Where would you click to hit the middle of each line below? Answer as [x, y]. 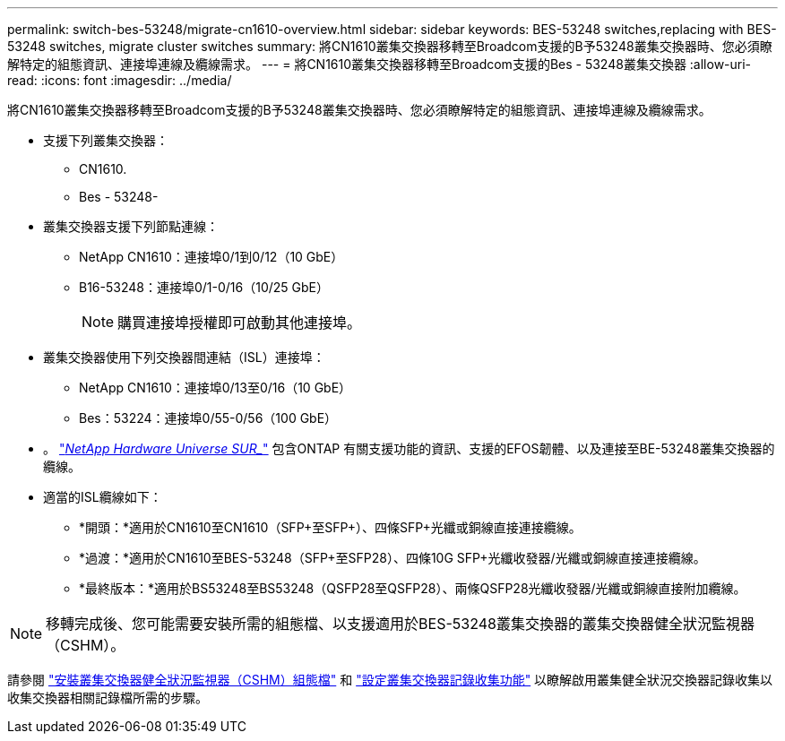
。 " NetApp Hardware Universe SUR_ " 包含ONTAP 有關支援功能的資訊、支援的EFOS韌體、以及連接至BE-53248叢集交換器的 [409, 448]
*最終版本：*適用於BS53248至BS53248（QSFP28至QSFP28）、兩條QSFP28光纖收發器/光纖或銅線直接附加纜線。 [413, 588]
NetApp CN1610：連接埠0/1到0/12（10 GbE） [211, 257]
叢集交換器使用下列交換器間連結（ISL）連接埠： [184, 357]
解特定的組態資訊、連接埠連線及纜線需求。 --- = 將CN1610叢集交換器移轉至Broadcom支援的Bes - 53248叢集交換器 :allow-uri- [380, 64]
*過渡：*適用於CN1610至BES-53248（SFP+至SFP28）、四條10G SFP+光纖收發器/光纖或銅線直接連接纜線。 [392, 558]
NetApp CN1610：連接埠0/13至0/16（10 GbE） [216, 388]
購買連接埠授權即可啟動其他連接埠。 [240, 323]
